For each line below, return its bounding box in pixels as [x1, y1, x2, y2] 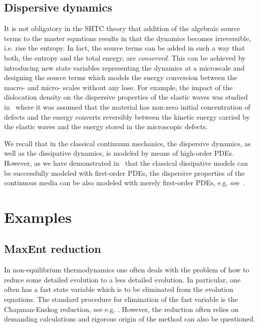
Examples [4, 206, 72, 227]
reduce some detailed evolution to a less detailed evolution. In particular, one [4, 274, 241, 284]
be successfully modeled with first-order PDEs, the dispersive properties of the [4, 167, 245, 178]
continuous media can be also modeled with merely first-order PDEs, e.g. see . [4, 177, 245, 188]
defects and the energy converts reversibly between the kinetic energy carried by [4, 111, 250, 122]
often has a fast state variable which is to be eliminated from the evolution [4, 284, 233, 294]
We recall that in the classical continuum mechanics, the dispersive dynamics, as [4, 138, 251, 148]
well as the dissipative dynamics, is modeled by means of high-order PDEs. [4, 148, 234, 158]
